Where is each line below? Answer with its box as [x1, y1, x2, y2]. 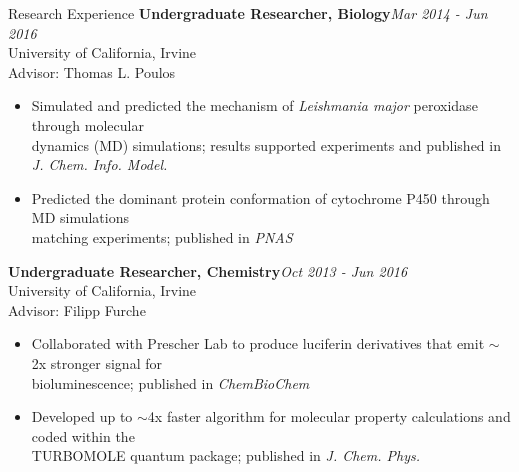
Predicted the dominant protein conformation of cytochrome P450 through [31, 187, 490, 208]
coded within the [31, 425, 135, 446]
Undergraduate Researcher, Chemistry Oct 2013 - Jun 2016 [8, 260, 408, 281]
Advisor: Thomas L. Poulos [8, 61, 176, 82]
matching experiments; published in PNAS [31, 226, 293, 247]
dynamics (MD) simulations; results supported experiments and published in [31, 134, 501, 155]
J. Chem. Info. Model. [31, 154, 168, 175]
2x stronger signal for [31, 352, 162, 373]
